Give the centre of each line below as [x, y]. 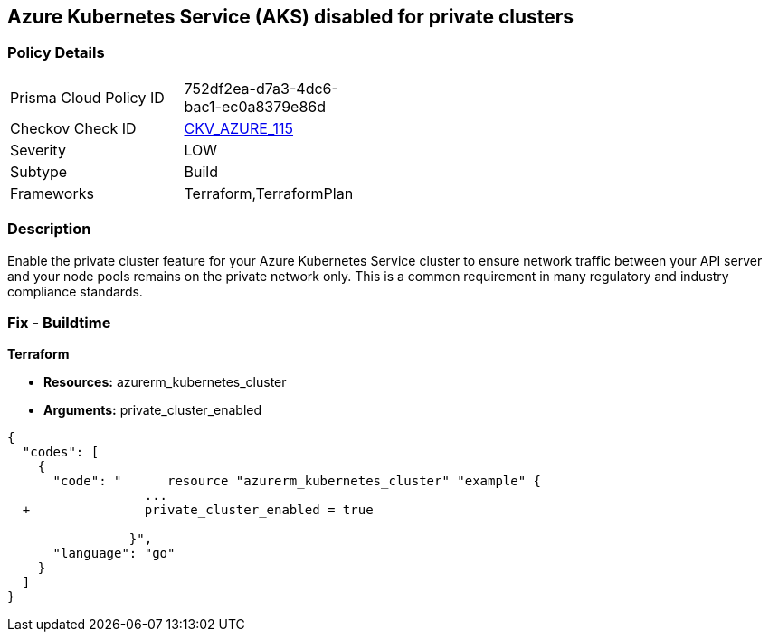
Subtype [39, 171]
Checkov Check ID [73, 128]
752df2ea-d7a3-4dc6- [261, 88]
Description [49, 229]
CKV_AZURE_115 [239, 128]
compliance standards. [75, 291]
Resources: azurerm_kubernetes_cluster [165, 382]
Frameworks [52, 193]
